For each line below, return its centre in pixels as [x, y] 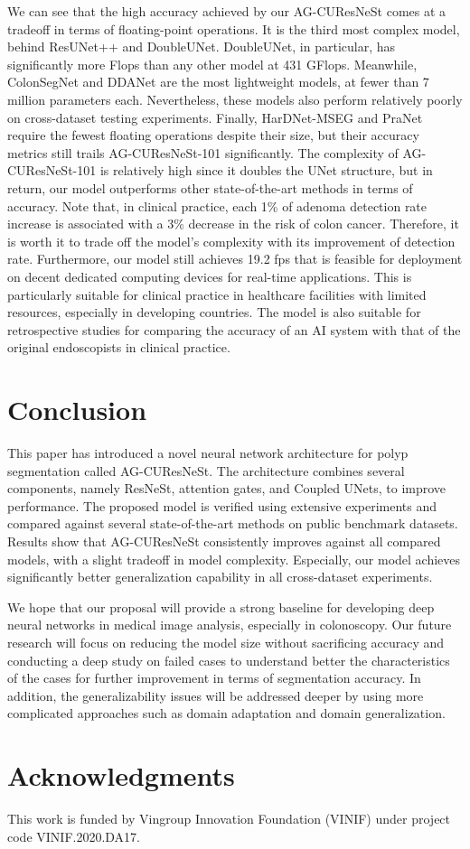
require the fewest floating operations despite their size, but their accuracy [213, 135]
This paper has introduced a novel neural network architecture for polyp [208, 452]
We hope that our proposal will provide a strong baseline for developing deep [221, 606]
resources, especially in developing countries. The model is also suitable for [214, 312]
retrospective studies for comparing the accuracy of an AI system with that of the [234, 329]
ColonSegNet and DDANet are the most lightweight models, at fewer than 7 [218, 82]
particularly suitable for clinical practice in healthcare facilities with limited [217, 294]
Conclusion [77, 410]
